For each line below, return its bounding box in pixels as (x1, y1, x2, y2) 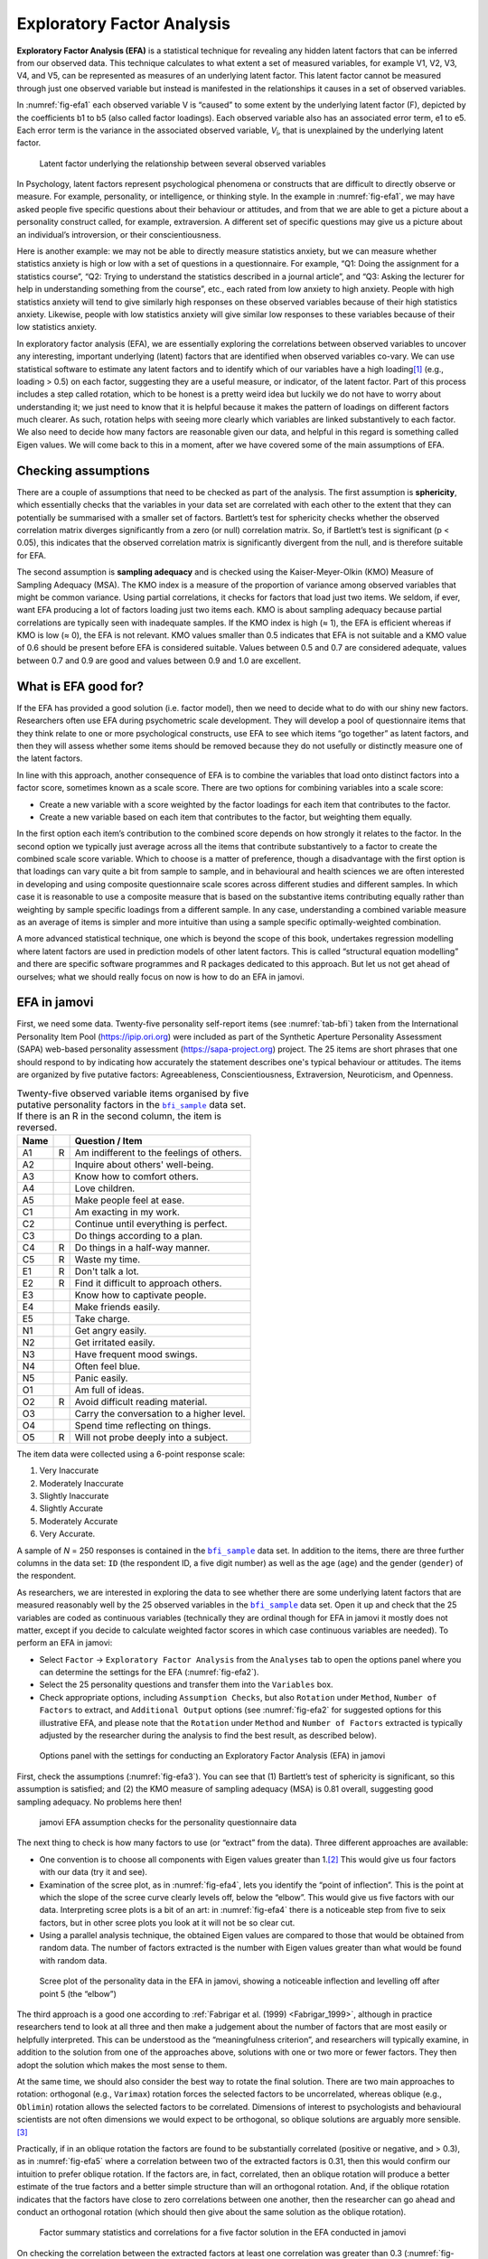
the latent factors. (16, 753, 83, 764)
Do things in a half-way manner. (74, 1241, 211, 1253)
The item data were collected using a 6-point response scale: (16, 1448, 246, 1459)
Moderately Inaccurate (39, 1477, 124, 1488)
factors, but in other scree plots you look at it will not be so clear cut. (39, 1917, 296, 1928)
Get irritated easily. (74, 1336, 155, 1348)
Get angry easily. (74, 1324, 147, 1336)
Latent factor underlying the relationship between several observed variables (39, 158, 326, 169)
